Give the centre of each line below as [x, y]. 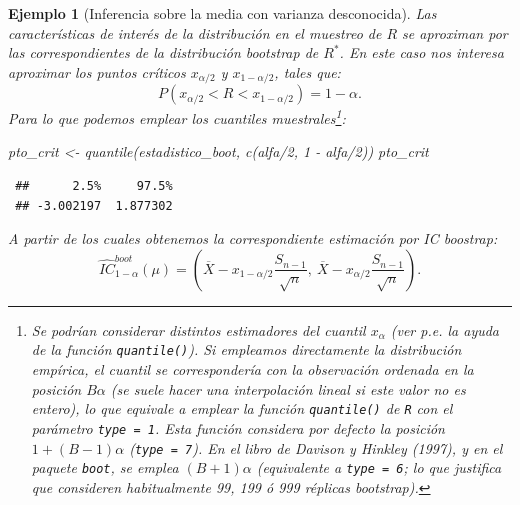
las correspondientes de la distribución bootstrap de [163, 52]
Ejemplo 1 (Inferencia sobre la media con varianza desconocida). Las [222, 13]
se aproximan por [455, 32]
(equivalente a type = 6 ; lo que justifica [379, 467]
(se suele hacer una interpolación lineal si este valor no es [288, 388]
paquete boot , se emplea [105, 467]
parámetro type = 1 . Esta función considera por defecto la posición [238, 427]
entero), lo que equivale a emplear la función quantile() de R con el [242, 408]
